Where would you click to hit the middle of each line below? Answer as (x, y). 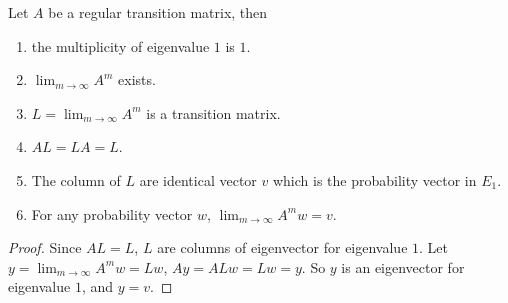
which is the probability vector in (374, 179)
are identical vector (198, 179)
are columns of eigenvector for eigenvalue (282, 247)
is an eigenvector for (403, 266)
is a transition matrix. (213, 112)
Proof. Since (45, 247)
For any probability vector (112, 213)
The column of (76, 179)
